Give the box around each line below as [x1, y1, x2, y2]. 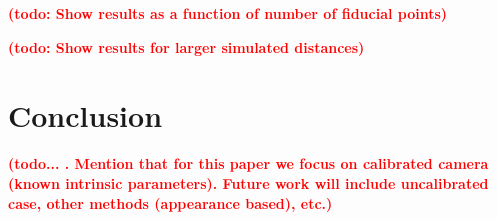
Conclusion [8, 95, 163, 136]
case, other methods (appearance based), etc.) [8, 192, 333, 213]
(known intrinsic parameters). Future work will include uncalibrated [8, 172, 489, 193]
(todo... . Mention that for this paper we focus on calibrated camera [8, 153, 489, 174]
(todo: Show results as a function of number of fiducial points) [8, 3, 448, 23]
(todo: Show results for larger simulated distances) [8, 36, 365, 57]
